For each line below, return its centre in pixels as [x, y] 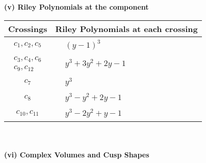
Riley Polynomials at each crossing [126, 28]
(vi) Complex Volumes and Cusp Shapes [77, 155]
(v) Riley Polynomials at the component [76, 7]
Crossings [28, 28]
